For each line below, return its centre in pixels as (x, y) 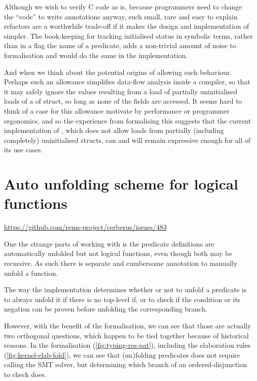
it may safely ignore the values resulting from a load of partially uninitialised (121, 91)
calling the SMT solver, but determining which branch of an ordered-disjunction (126, 364)
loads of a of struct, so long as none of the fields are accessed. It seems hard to (123, 101)
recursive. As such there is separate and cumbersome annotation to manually (121, 263)
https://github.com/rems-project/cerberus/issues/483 (85, 227)
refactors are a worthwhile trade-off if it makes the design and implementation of (127, 26)
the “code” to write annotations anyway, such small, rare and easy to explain (121, 16)
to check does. (25, 374)
